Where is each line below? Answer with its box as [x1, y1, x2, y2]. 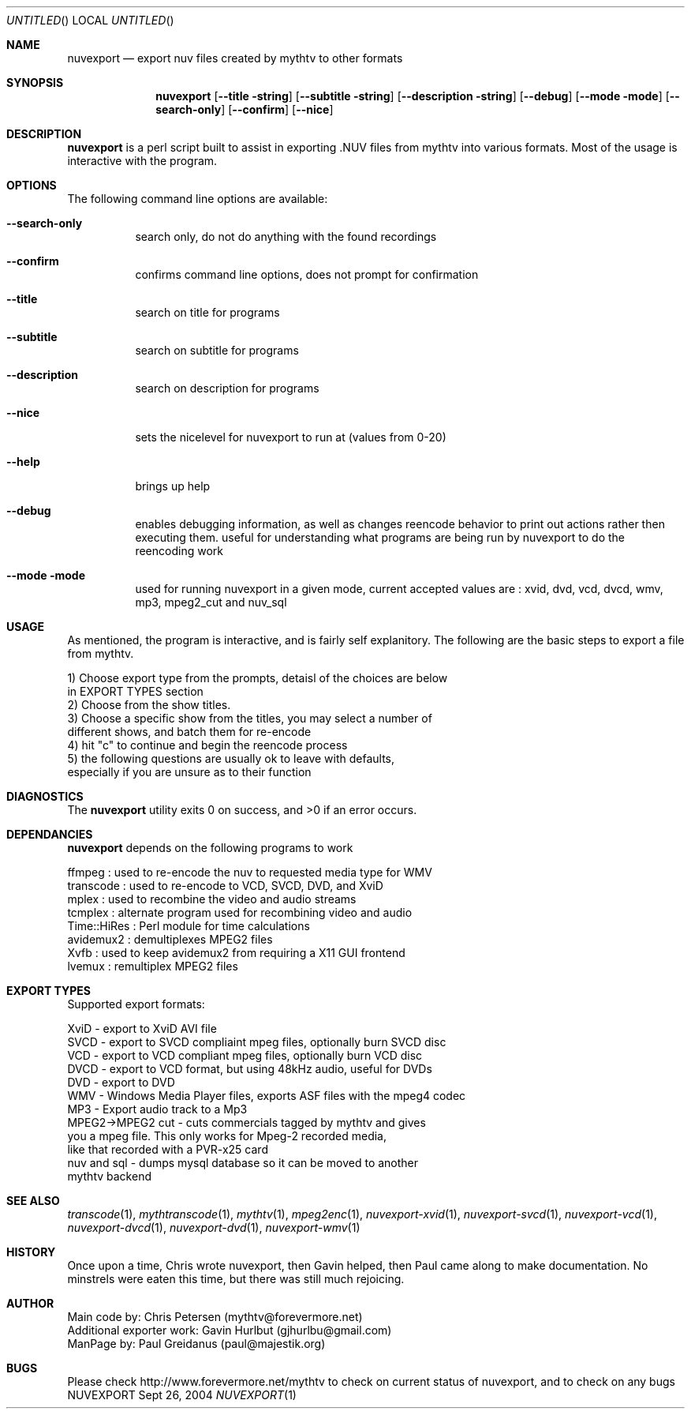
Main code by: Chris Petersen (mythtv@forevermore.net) [67, 1310, 363, 1323]
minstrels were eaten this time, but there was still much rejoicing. [67, 1272, 405, 1286]
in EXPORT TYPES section [67, 685, 204, 698]
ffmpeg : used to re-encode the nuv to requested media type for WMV [67, 865, 432, 879]
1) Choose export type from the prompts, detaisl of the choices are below [67, 671, 448, 685]
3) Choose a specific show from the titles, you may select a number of [67, 711, 432, 725]
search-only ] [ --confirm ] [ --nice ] [155, 103, 334, 116]
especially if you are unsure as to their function [67, 765, 312, 779]
